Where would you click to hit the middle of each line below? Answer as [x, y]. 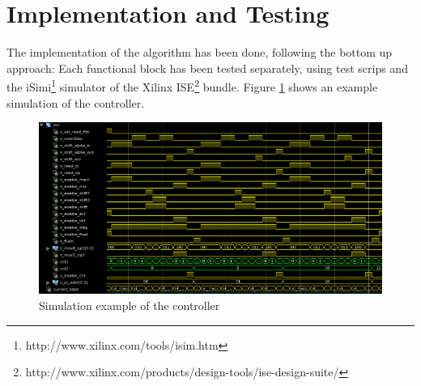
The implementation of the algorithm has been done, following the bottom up [200, 52]
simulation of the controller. [76, 102]
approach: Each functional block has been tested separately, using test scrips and [207, 68]
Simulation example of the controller [130, 305]
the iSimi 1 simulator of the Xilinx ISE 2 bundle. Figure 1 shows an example [192, 85]
